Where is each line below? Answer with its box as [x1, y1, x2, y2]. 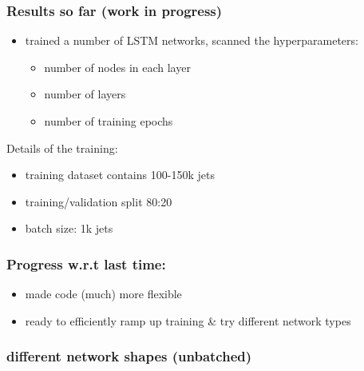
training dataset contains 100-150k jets [25, 166, 215, 183]
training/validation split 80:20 [25, 193, 172, 209]
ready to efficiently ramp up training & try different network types [25, 312, 351, 329]
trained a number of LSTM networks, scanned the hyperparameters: [25, 32, 358, 49]
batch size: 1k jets [25, 220, 113, 237]
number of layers [44, 86, 126, 102]
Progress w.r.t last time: [6, 253, 166, 273]
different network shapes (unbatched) [6, 346, 252, 366]
